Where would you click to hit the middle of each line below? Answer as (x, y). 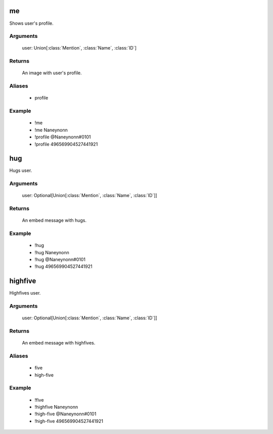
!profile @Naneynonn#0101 (63, 137)
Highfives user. (25, 293)
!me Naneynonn (51, 130)
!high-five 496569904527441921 (69, 421)
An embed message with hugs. (54, 220)
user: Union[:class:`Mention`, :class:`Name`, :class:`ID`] (79, 48)
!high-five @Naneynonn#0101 (65, 414)
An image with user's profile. (52, 73)
